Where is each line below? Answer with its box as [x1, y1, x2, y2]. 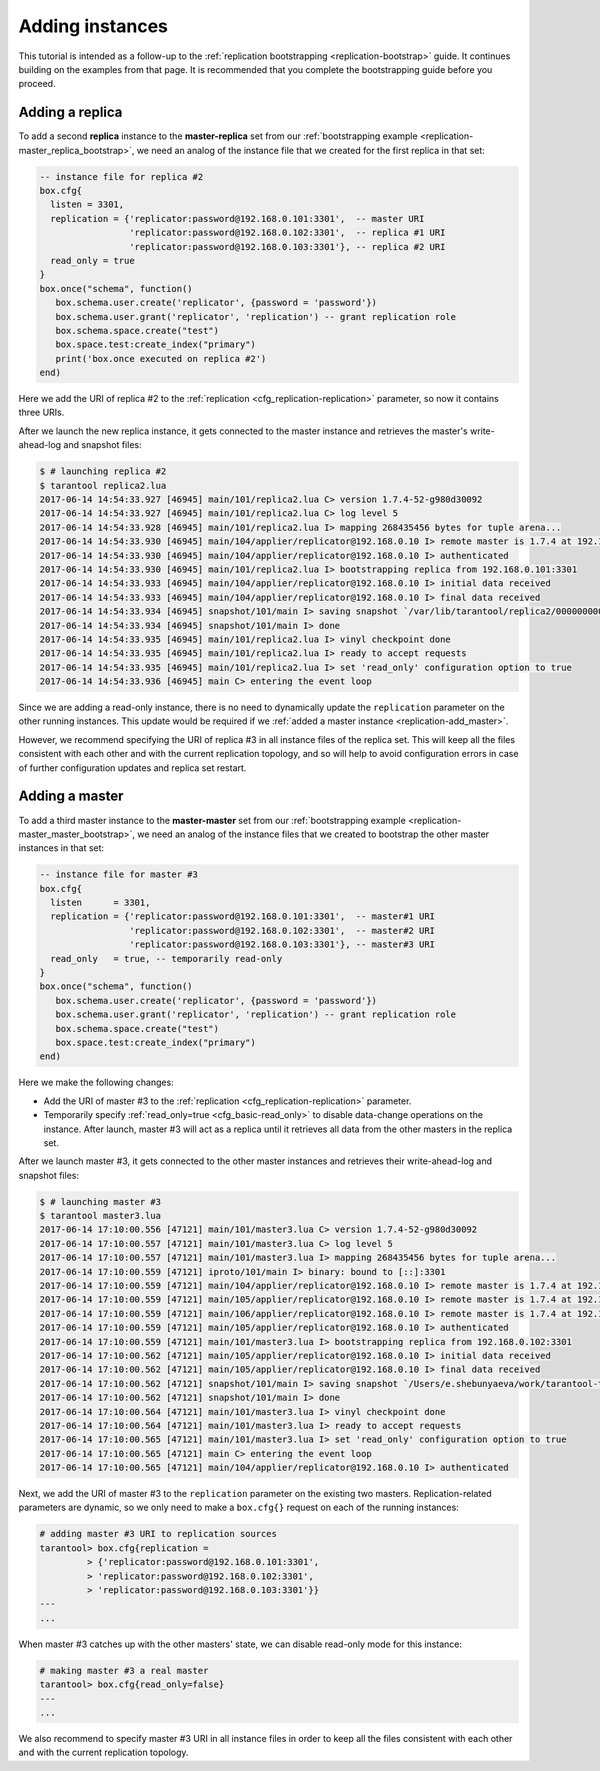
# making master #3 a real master [39, 1665, 209, 1676]
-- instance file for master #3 [39, 869, 199, 880]
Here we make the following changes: [18, 1076, 174, 1089]
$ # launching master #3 [39, 1196, 162, 1207]
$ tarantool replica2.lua [39, 480, 167, 491]
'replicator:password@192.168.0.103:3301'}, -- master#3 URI [128, 939, 435, 950]
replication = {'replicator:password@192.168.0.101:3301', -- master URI [50, 213, 425, 224]
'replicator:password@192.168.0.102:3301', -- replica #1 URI [128, 227, 446, 239]
